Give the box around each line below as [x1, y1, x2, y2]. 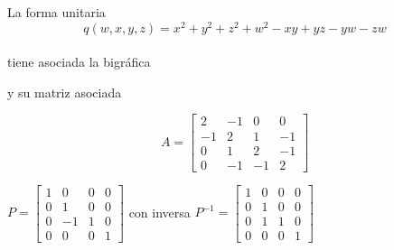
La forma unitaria [7, 3, 106, 21]
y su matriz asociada [7, 82, 122, 101]
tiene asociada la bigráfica [7, 52, 151, 71]
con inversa [128, 202, 191, 221]
